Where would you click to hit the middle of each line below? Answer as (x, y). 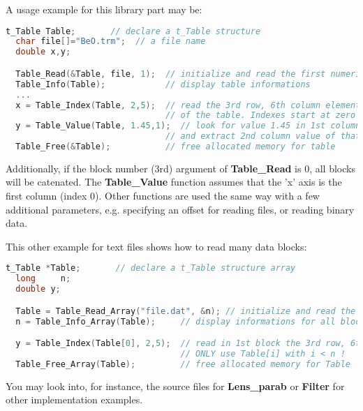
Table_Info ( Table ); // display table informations (163, 84)
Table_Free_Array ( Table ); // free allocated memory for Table (183, 364)
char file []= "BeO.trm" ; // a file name (111, 42)
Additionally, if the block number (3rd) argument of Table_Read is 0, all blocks (180, 168)
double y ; (38, 289)
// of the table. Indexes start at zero (261, 115)
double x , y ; (43, 52)
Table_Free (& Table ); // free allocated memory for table (176, 147)
